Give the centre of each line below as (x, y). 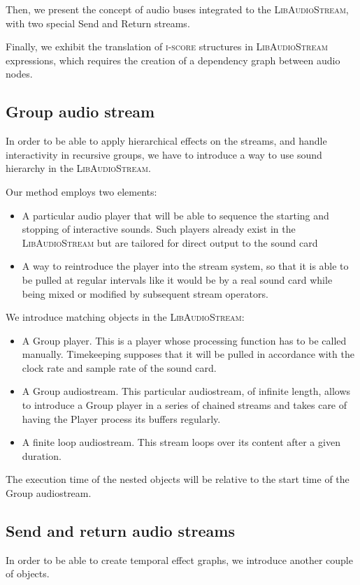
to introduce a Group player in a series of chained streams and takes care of (185, 405)
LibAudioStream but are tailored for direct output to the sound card (170, 242)
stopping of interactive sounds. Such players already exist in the (159, 229)
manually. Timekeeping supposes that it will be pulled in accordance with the (188, 354)
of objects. (28, 573)
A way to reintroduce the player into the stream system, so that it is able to (185, 266)
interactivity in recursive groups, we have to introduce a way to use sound (164, 154)
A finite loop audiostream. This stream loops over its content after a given (181, 442)
